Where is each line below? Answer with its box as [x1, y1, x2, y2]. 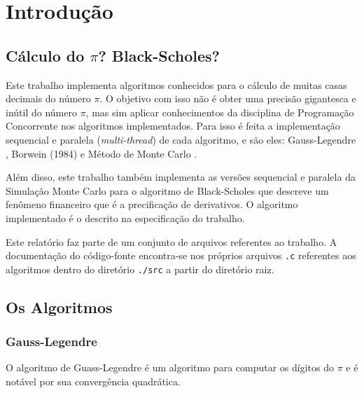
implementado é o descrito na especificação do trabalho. [6, 210, 245, 225]
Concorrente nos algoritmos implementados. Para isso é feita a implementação [6, 118, 340, 133]
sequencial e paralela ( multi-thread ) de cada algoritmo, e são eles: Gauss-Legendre [6, 132, 356, 146]
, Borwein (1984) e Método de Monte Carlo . [6, 146, 197, 160]
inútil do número [6, 104, 77, 119]
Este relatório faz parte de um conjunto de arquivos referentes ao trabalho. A [6, 234, 337, 249]
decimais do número [6, 91, 91, 106]
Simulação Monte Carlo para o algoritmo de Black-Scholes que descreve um [6, 183, 329, 198]
